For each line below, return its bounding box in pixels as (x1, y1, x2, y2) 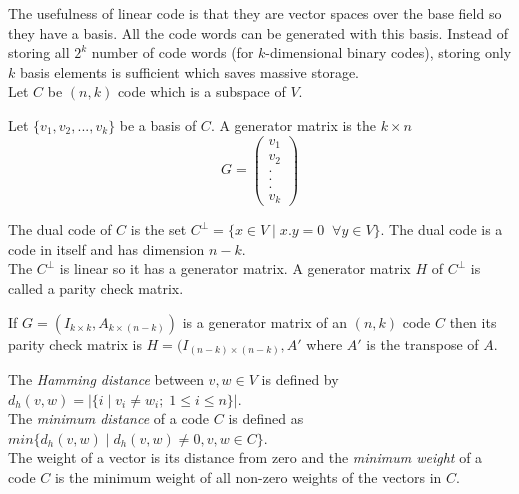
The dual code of (8, 219, 112, 240)
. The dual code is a (380, 219, 503, 240)
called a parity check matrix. (8, 277, 184, 298)
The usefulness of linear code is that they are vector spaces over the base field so (8, 3, 502, 23)
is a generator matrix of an (182, 311, 347, 332)
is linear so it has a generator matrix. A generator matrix (59, 258, 411, 279)
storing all (8, 42, 70, 63)
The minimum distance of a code (8, 408, 210, 429)
